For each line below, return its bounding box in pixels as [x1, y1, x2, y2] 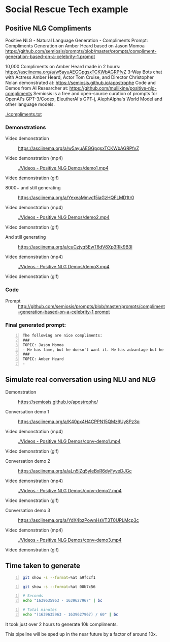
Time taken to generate [5, 562, 80, 570]
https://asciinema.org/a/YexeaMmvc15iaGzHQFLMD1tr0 [18, 194, 134, 201]
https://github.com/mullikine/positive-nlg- [69, 85, 157, 91]
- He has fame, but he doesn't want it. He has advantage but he [22, 347, 164, 352]
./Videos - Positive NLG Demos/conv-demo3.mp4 [18, 537, 122, 543]
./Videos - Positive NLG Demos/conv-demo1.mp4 [18, 438, 121, 444]
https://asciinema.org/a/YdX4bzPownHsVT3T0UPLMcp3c [18, 517, 140, 523]
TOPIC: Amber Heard [22, 356, 64, 362]
